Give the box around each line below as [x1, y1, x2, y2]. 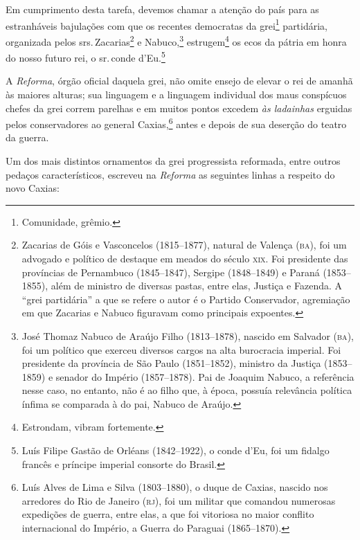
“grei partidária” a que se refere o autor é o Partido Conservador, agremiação [21, 291, 350, 306]
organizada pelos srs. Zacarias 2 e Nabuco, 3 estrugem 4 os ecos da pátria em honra [6, 32, 347, 48]
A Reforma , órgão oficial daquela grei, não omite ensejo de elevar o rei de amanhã [6, 73, 353, 88]
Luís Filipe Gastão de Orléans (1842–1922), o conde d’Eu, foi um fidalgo [21, 443, 330, 458]
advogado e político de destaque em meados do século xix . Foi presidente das [21, 251, 348, 265]
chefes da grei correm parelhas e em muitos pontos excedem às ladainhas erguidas [6, 100, 352, 115]
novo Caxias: [6, 181, 60, 195]
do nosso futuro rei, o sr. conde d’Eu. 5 [6, 48, 165, 64]
